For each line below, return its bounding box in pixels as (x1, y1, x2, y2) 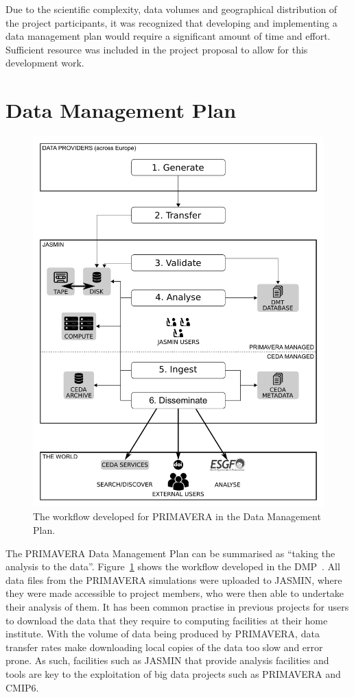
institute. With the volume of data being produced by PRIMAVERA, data (5, 626, 320, 641)
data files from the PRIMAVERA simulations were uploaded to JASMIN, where (5, 572, 342, 587)
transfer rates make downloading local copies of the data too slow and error (5, 639, 323, 654)
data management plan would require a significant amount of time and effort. (5, 29, 331, 43)
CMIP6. (5, 680, 39, 694)
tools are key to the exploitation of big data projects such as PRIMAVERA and (5, 666, 341, 681)
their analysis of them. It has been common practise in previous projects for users (5, 599, 349, 613)
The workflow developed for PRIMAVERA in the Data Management (33, 509, 321, 524)
